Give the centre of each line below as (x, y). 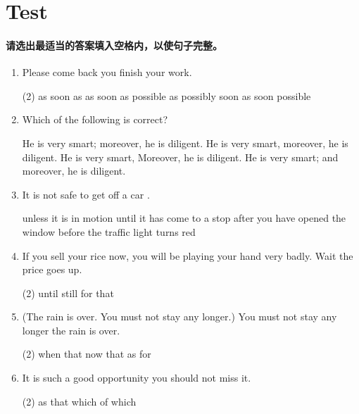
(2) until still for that (68, 293)
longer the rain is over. (71, 330)
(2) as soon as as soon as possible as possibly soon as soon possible (166, 95)
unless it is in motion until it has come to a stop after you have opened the (184, 218)
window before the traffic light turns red (109, 231)
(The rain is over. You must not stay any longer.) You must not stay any (179, 316)
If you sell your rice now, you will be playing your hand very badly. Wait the (188, 255)
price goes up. (52, 269)
